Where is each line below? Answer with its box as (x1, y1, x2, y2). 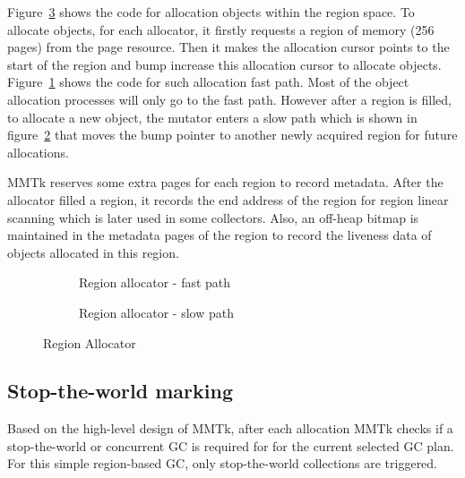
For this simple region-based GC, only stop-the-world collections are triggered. (7, 454, 438, 473)
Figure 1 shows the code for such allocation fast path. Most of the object (7, 73, 409, 91)
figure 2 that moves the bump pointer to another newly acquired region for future (7, 125, 458, 144)
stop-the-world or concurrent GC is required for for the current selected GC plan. (7, 436, 454, 455)
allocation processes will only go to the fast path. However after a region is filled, (7, 90, 452, 108)
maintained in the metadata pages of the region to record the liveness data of (7, 226, 432, 244)
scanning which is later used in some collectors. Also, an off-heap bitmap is (7, 208, 419, 226)
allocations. (7, 142, 69, 161)
